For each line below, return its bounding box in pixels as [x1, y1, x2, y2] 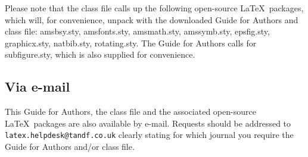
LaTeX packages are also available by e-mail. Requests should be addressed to [5, 117, 291, 129]
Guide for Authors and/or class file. [5, 140, 135, 153]
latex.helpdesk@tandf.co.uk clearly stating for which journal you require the [5, 128, 294, 141]
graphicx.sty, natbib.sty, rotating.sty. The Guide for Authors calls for [5, 36, 257, 49]
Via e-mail [5, 77, 70, 96]
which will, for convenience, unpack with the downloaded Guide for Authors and [5, 13, 298, 26]
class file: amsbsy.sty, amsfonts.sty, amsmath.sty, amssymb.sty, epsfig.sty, [5, 25, 270, 37]
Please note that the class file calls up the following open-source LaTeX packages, [5, 2, 304, 14]
